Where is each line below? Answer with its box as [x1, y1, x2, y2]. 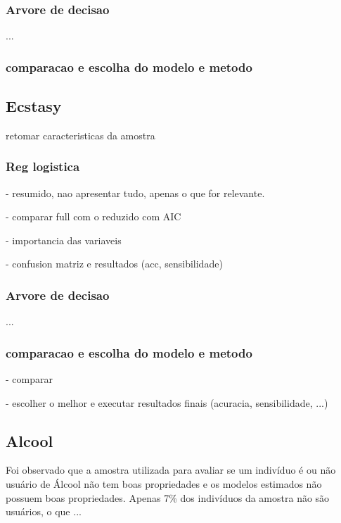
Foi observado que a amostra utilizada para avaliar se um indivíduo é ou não [6, 462, 336, 477]
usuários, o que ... [6, 504, 82, 519]
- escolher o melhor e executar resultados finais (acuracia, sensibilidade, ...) [6, 395, 328, 410]
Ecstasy [6, 95, 62, 117]
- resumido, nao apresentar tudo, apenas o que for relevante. [6, 185, 265, 200]
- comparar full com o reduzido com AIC [6, 209, 181, 224]
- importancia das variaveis [6, 232, 122, 247]
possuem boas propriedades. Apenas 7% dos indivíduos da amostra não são [6, 490, 330, 505]
